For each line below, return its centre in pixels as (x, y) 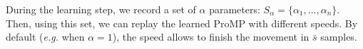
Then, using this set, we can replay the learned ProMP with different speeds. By (182, 23)
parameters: (235, 9)
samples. (339, 37)
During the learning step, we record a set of (101, 9)
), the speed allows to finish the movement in (211, 37)
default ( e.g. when (45, 37)
